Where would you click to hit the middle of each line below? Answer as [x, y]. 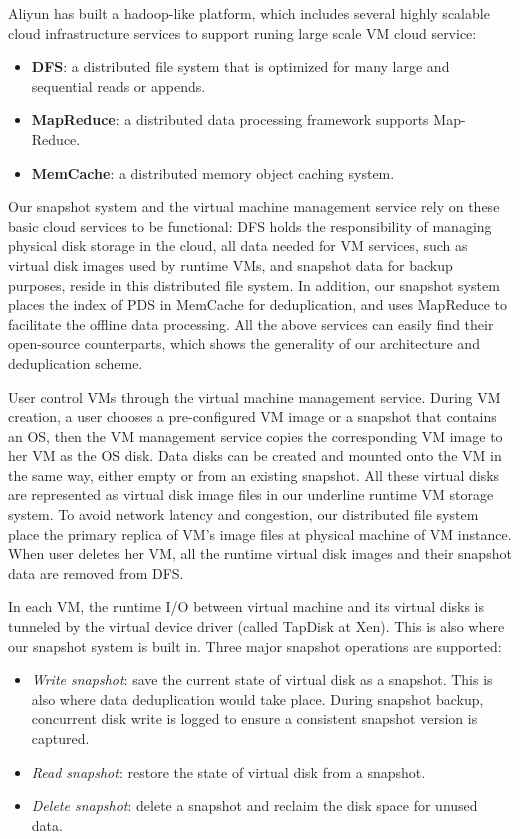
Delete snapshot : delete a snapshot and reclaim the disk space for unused [254, 805]
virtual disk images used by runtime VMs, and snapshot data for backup [230, 264]
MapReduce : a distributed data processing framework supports [230, 119]
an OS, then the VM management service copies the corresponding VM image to [255, 435]
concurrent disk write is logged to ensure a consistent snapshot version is [254, 718]
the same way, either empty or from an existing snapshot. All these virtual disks [254, 474]
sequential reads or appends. [118, 85]
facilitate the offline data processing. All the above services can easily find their [251, 323]
